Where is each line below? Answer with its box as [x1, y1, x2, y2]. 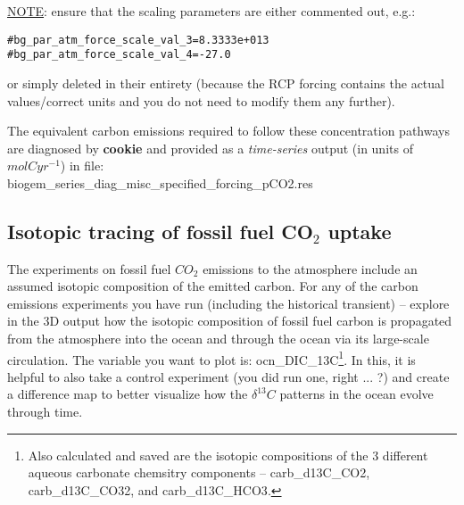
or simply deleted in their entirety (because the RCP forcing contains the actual [7, 73, 444, 92]
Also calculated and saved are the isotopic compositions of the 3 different [28, 445, 428, 464]
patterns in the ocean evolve [279, 385, 434, 403]
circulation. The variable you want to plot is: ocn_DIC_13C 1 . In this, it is [7, 347, 416, 368]
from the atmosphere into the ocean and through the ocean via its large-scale [7, 329, 429, 348]
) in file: [60, 156, 104, 175]
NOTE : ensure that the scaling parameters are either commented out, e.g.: [7, 2, 416, 20]
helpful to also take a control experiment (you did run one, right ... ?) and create [7, 367, 450, 385]
